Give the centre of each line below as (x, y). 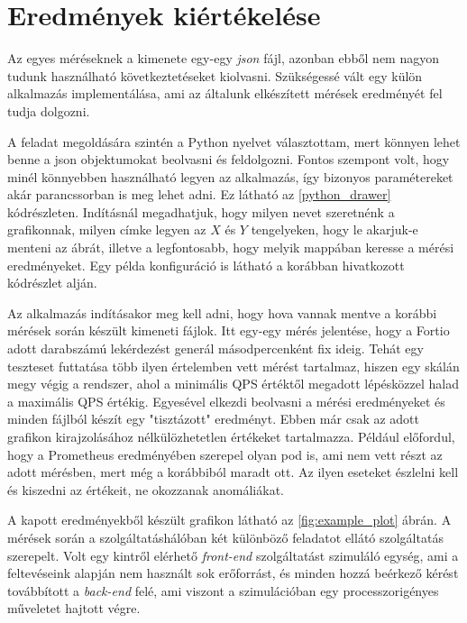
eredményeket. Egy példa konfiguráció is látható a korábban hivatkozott (206, 265)
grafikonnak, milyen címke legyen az (107, 229)
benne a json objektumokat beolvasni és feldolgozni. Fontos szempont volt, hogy (229, 159)
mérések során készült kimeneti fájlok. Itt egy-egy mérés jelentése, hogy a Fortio (229, 330)
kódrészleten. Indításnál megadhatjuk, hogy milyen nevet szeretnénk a (201, 211)
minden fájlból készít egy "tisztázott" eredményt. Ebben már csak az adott (214, 419)
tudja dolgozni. (49, 110)
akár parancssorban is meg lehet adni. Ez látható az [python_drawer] (199, 194)
